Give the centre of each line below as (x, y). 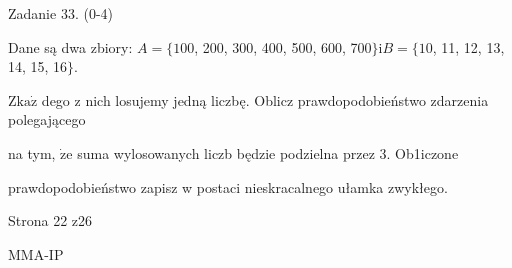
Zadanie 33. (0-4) (60, 13)
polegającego (47, 119)
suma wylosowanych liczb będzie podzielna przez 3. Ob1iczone (268, 152)
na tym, (32, 152)
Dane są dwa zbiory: (70, 46)
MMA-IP (36, 253)
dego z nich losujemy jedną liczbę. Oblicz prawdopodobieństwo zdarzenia (265, 99)
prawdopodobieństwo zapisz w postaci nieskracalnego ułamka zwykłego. (228, 186)
